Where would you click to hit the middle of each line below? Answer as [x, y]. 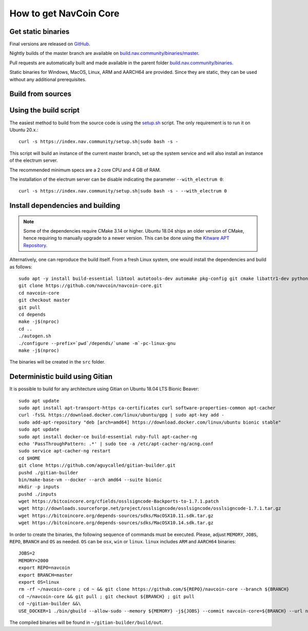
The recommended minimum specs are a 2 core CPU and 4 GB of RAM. [85, 170]
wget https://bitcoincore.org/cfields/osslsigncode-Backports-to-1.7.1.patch [119, 501]
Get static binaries [40, 32]
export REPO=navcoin [44, 568]
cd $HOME [30, 458]
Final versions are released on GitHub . [50, 44]
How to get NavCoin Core [64, 13]
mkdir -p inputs [39, 487]
